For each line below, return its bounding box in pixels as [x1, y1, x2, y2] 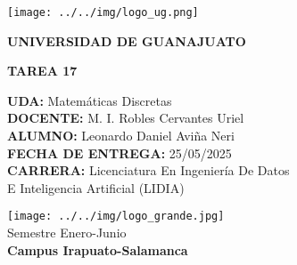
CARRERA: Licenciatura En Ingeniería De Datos [7, 161, 290, 180]
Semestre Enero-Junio [7, 223, 127, 242]
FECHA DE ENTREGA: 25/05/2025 [7, 143, 232, 162]
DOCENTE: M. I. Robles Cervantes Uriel [7, 108, 244, 127]
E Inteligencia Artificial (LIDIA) [7, 178, 185, 197]
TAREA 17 [7, 61, 78, 80]
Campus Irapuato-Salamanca [7, 240, 188, 259]
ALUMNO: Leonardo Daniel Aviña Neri [7, 126, 235, 145]
